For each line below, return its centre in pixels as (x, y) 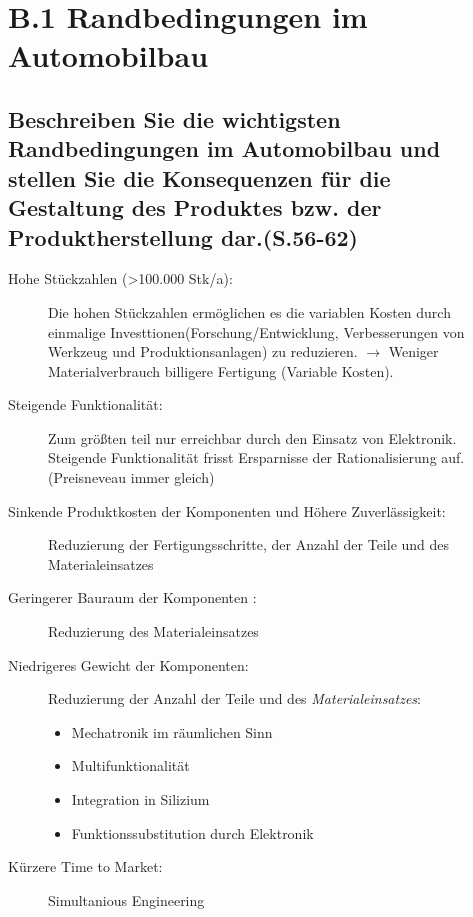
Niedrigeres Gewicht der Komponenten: (128, 664)
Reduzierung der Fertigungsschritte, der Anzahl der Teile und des (249, 544)
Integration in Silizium (140, 799)
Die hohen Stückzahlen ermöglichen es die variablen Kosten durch (249, 311)
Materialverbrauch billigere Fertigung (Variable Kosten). (221, 370)
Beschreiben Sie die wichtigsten (174, 118)
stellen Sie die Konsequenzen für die (199, 177)
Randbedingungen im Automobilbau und (224, 148)
